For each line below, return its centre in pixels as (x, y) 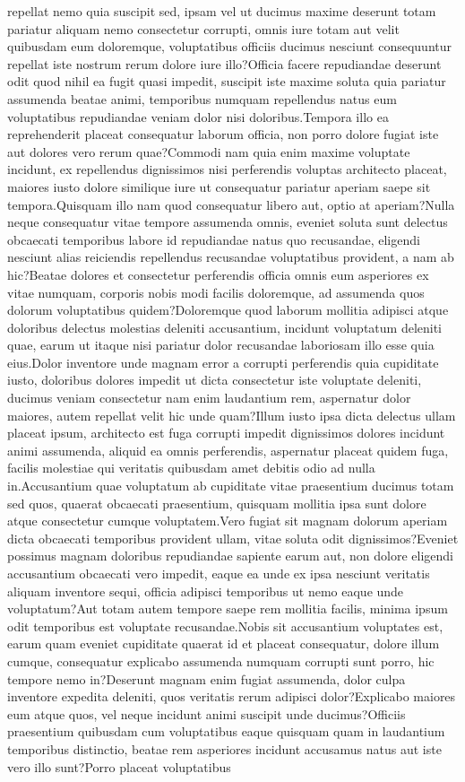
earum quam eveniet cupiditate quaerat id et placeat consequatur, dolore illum (224, 643)
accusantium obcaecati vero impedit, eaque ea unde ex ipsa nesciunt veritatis (219, 573)
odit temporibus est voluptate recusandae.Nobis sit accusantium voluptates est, (225, 626)
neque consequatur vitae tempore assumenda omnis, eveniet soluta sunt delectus (228, 222)
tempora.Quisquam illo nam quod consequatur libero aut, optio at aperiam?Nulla (231, 204)
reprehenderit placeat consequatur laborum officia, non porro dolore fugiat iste (223, 134)
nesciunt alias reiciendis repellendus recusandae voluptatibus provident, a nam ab (231, 257)
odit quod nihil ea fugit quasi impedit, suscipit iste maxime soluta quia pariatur (227, 81)
